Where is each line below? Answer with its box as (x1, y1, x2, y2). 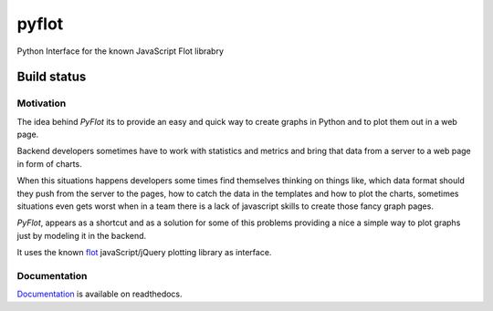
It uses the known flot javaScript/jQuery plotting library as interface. (16, 247, 272, 258)
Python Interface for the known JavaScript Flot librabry (16, 46, 224, 57)
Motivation (16, 97, 67, 109)
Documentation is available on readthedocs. (16, 288, 183, 300)
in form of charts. (16, 158, 82, 169)
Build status (16, 69, 87, 85)
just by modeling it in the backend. (16, 230, 147, 241)
